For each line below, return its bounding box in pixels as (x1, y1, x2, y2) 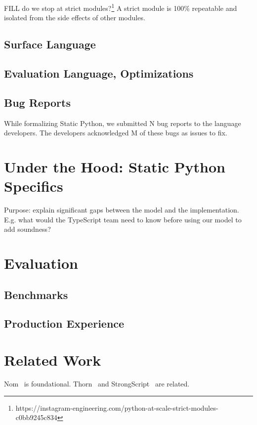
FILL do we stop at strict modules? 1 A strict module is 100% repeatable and (4, 1, 237, 13)
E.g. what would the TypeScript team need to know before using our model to (4, 214, 242, 224)
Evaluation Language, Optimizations (4, 66, 194, 81)
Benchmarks (4, 287, 68, 302)
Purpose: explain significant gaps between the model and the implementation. (4, 205, 239, 215)
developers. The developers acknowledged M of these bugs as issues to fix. (4, 127, 227, 138)
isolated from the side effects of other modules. (4, 12, 145, 23)
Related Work (4, 350, 101, 370)
